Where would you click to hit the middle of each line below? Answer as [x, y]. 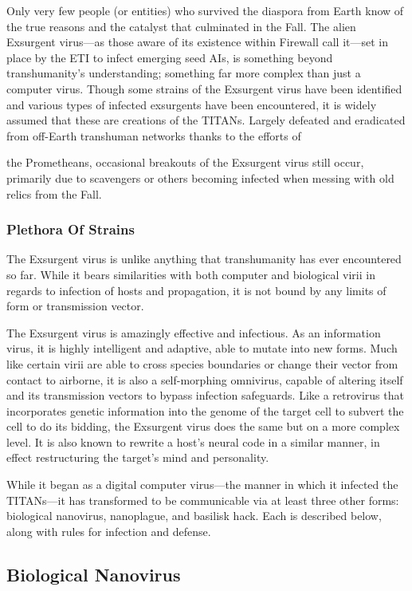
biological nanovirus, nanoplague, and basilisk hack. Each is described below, [194, 516]
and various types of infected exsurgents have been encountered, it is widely [192, 104]
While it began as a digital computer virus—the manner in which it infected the [202, 485]
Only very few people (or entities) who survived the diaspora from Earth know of [205, 10]
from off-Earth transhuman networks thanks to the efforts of [154, 135]
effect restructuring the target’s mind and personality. [138, 457]
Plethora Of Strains [71, 229]
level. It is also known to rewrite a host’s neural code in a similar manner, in [193, 441]
